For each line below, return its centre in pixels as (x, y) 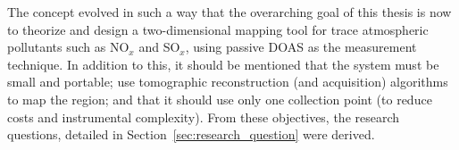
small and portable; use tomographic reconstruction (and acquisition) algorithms (228, 82)
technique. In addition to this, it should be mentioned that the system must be (223, 64)
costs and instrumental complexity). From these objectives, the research (204, 117)
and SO (159, 47)
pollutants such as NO (68, 47)
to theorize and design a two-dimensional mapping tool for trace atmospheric (218, 29)
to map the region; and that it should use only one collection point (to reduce (220, 99)
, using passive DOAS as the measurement (301, 47)
